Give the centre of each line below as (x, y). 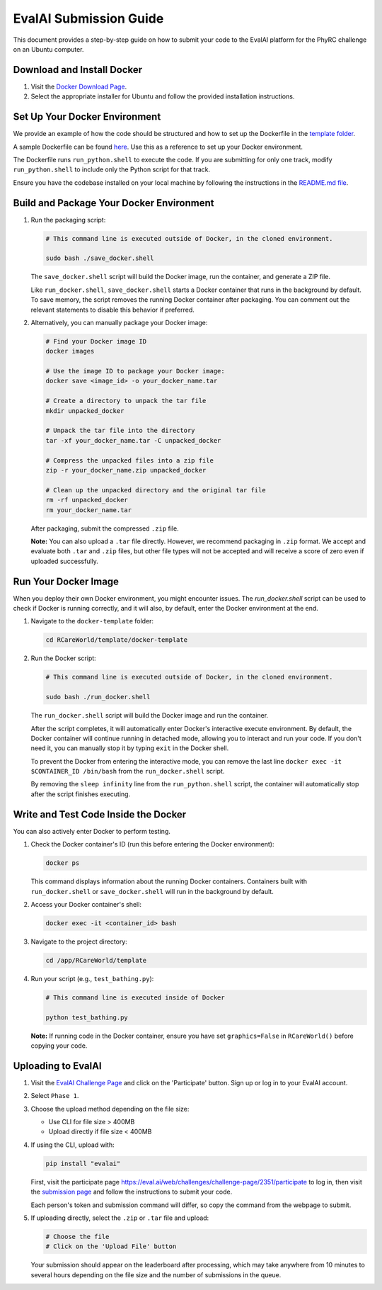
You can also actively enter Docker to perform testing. (92, 831)
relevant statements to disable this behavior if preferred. (112, 310)
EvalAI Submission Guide (88, 18)
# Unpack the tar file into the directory (120, 431)
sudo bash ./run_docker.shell (98, 697)
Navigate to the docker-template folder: (92, 621)
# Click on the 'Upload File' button (111, 1246)
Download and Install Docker (78, 70)
